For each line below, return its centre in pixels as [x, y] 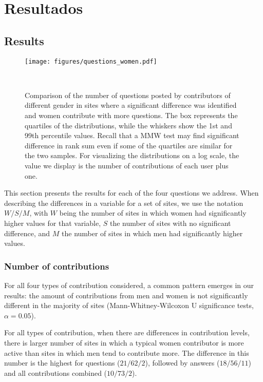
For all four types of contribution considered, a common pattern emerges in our [129, 285]
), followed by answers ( [182, 363]
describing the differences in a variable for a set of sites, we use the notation [124, 203]
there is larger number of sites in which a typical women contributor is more [124, 342]
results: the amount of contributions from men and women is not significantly [126, 295]
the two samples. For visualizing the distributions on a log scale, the [132, 155]
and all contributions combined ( [56, 373]
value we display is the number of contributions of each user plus [127, 165]
